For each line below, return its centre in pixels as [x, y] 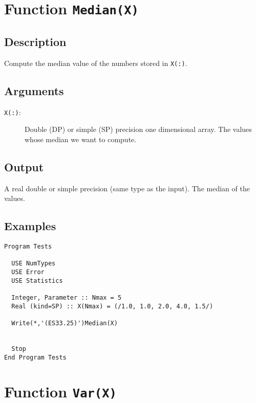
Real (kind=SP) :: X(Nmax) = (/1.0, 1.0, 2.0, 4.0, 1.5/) [112, 306]
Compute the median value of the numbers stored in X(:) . [96, 63]
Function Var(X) [60, 391]
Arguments [34, 90]
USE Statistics [37, 281]
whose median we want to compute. [81, 139]
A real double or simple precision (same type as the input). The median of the [127, 188]
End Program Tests [35, 357]
